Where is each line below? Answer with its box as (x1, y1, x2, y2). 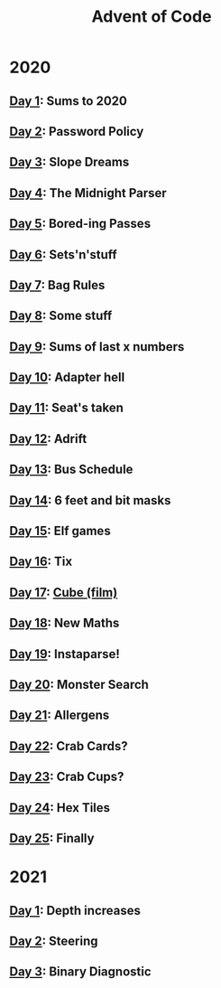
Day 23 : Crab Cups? (9, 769, 124, 785)
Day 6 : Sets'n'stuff (9, 247, 117, 262)
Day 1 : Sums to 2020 (9, 93, 128, 108)
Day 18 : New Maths (9, 616, 120, 631)
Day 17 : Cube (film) (9, 585, 118, 600)
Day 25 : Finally (9, 830, 95, 846)
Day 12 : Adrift (9, 431, 87, 447)
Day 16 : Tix (9, 554, 73, 569)
